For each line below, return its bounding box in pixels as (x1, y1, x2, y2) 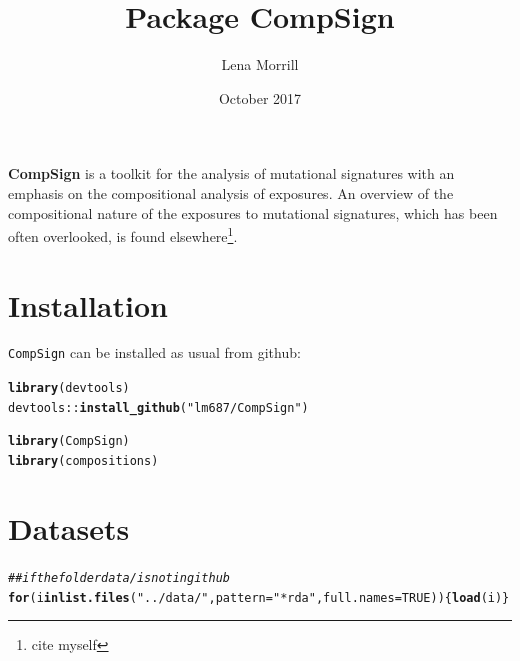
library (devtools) (8, 381, 130, 396)
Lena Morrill (221, 54, 299, 75)
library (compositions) (8, 454, 159, 469)
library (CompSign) (8, 434, 130, 449)
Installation (8, 284, 168, 325)
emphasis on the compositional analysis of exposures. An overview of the (8, 182, 454, 203)
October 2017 (218, 87, 302, 108)
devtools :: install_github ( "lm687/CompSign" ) (8, 400, 309, 415)
